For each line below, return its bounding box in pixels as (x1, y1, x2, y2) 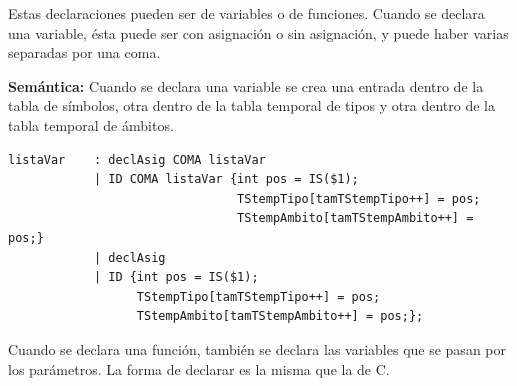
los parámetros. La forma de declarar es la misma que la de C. (8, 358, 390, 379)
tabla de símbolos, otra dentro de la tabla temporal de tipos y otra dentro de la (8, 95, 495, 116)
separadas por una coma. (8, 42, 161, 63)
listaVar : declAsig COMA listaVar (8, 152, 266, 167)
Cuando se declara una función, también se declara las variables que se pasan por (8, 338, 506, 359)
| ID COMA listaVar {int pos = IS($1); (93, 172, 359, 187)
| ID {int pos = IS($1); (93, 270, 259, 285)
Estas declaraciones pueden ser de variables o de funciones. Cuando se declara (8, 3, 485, 23)
